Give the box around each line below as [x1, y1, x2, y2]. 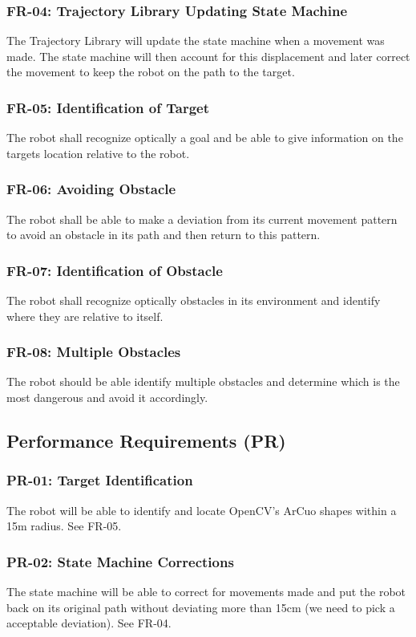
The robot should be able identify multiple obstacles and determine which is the [6, 373, 400, 390]
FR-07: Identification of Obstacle [6, 260, 223, 280]
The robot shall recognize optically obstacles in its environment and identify [6, 292, 381, 309]
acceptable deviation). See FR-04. [6, 615, 172, 631]
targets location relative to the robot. [6, 144, 190, 161]
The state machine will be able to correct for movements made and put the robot [6, 583, 406, 600]
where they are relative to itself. [6, 307, 164, 324]
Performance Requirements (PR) [6, 428, 286, 453]
